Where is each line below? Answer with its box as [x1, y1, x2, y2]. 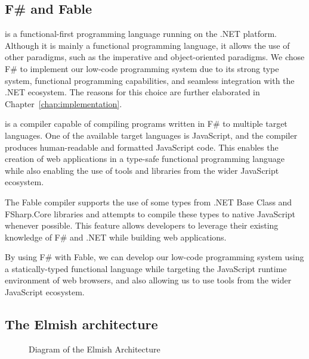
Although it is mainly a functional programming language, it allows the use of [5, 39, 290, 51]
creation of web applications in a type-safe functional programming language [5, 152, 285, 165]
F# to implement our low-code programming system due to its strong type [5, 62, 279, 74]
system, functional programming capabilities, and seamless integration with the [5, 74, 295, 86]
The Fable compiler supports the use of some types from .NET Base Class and [5, 195, 292, 208]
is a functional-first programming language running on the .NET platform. [5, 27, 277, 40]
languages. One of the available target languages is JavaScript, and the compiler [5, 129, 298, 141]
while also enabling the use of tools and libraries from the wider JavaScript [5, 164, 279, 176]
